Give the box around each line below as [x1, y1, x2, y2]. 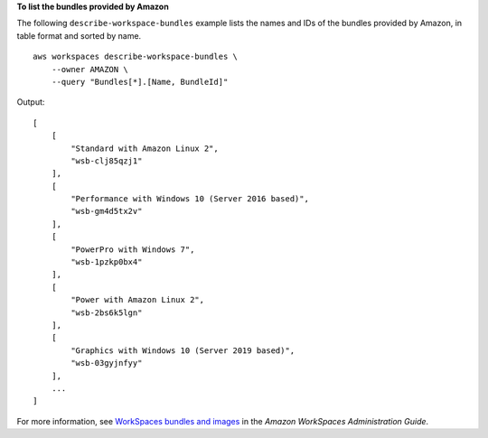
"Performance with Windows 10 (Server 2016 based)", [70, 194, 309, 204]
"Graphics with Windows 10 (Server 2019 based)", [70, 345, 296, 356]
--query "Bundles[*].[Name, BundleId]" [51, 77, 229, 87]
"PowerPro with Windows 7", [70, 244, 195, 255]
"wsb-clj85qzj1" [70, 155, 143, 166]
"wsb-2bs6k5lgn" [70, 307, 143, 318]
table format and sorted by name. [16, 30, 142, 41]
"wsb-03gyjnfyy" [70, 358, 143, 368]
